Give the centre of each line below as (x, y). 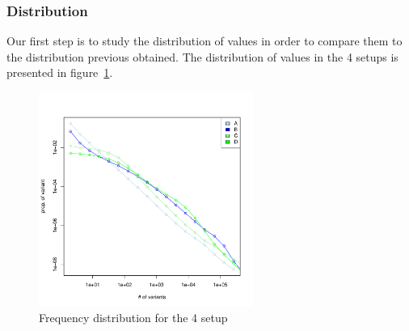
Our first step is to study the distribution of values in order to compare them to (204, 41)
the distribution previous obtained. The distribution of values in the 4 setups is (202, 56)
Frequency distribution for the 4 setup (133, 318)
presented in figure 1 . (60, 72)
